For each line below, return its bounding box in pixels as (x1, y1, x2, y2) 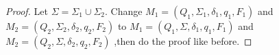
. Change (105, 4, 143, 18)
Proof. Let (5, 4, 48, 18)
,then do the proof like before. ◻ (114, 34, 252, 48)
